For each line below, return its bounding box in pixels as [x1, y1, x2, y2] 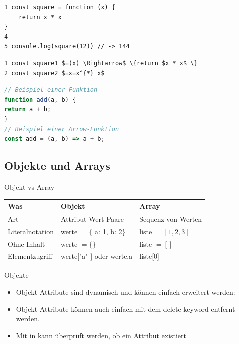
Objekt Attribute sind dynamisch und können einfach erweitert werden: [16, 287, 235, 297]
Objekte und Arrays [4, 158, 110, 174]
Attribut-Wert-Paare [61, 213, 124, 224]
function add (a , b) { [4, 96, 76, 103]
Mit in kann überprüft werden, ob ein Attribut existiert [16, 330, 187, 340]
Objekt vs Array [4, 181, 55, 192]
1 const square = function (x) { [4, 4, 115, 11]
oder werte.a [94, 251, 133, 261]
